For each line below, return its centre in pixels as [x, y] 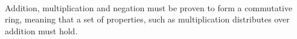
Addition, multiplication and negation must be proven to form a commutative [149, 7]
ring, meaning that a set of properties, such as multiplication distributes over [147, 19]
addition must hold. [41, 30]
